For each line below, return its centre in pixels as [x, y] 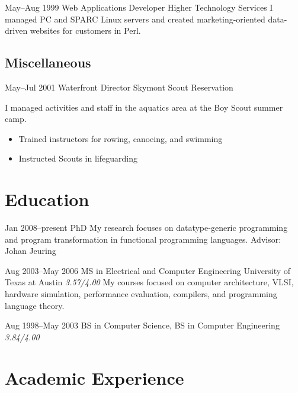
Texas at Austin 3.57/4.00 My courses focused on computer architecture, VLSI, [149, 282]
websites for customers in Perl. [85, 30]
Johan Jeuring [31, 251]
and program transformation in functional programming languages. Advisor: [143, 239]
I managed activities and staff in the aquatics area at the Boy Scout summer [144, 107]
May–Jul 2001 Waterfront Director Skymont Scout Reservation [119, 87]
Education [47, 199]
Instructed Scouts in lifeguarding [78, 158]
